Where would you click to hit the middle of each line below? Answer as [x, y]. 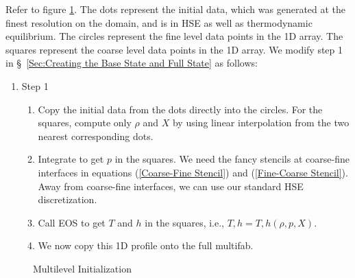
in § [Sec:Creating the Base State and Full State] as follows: [132, 63]
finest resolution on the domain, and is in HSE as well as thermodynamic [159, 22]
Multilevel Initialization [82, 268]
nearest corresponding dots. [96, 136]
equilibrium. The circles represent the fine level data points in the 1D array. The [174, 36]
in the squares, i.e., [184, 222]
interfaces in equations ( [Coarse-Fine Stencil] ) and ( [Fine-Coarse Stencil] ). [193, 172]
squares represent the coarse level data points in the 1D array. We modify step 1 [174, 49]
